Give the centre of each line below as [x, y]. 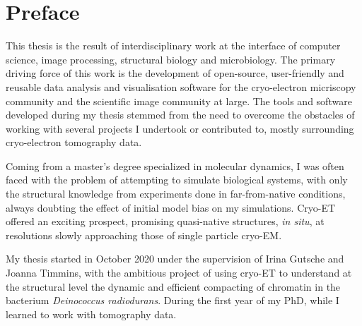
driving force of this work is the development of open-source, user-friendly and [175, 73]
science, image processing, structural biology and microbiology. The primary [171, 59]
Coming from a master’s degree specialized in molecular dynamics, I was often [175, 165]
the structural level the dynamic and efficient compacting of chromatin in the [173, 286]
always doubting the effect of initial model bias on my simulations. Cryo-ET [171, 207]
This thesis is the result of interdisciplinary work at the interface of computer [173, 46]
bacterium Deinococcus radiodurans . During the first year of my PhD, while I [173, 300]
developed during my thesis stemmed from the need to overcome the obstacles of [180, 115]
